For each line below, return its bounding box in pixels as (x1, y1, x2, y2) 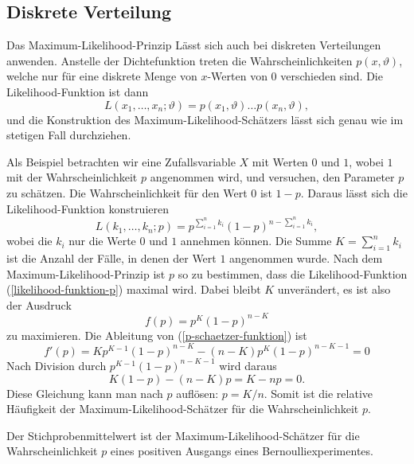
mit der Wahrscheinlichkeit (6, 169, 138, 185)
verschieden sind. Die (280, 68, 383, 84)
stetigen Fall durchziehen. (6, 127, 131, 143)
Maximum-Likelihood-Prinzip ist (6, 265, 166, 282)
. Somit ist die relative (264, 384, 373, 401)
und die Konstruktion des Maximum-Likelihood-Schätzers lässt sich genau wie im (6, 111, 404, 127)
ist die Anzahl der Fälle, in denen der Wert (6, 250, 217, 266)
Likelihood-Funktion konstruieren (6, 200, 169, 216)
